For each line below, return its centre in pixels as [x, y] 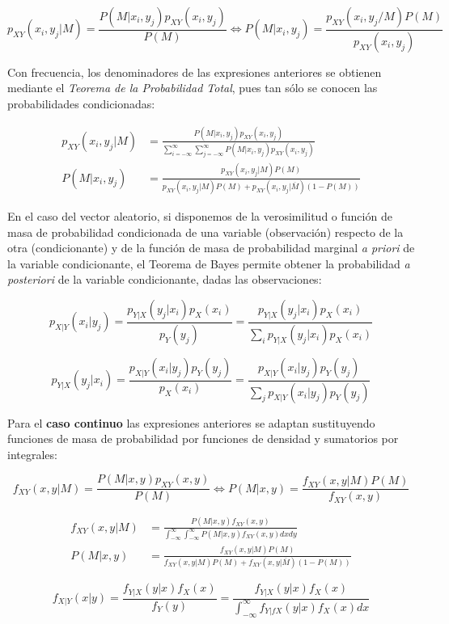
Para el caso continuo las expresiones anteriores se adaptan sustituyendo [191, 422]
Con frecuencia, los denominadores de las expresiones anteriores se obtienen [195, 72]
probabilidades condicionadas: [81, 104]
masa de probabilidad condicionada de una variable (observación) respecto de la [205, 232]
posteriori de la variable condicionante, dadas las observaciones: [165, 279]
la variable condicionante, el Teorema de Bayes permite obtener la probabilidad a [209, 263]
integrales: [32, 454]
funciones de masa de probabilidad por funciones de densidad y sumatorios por [203, 438]
